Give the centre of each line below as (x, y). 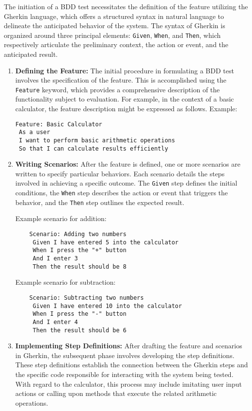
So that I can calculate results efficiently (93, 148)
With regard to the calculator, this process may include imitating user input (128, 384)
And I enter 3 (55, 258)
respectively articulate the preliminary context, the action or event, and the (116, 44)
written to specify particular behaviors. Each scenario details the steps (120, 173)
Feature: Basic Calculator (59, 124)
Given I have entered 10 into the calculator (107, 306)
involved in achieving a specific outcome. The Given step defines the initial (126, 183)
